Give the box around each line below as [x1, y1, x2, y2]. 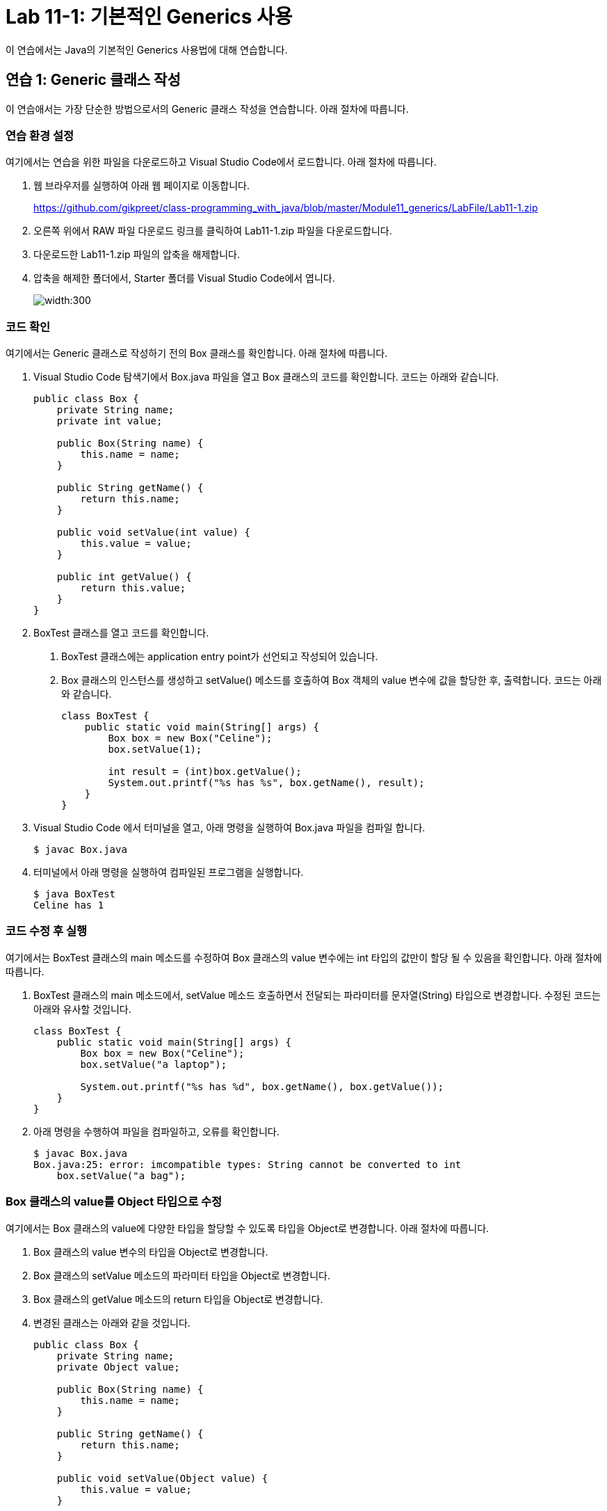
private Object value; [56, 1361, 180, 1373]
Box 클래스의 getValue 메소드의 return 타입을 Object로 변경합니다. [33, 1293, 323, 1305]
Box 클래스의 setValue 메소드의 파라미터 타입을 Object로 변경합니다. [33, 1269, 331, 1281]
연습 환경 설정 [6, 128, 74, 143]
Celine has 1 [33, 900, 104, 911]
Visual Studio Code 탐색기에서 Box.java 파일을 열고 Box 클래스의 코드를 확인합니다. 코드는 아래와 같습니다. [33, 371, 499, 383]
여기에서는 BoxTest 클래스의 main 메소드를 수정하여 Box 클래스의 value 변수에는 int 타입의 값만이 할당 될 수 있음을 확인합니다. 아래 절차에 [6, 951, 602, 964]
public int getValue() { [56, 571, 192, 583]
